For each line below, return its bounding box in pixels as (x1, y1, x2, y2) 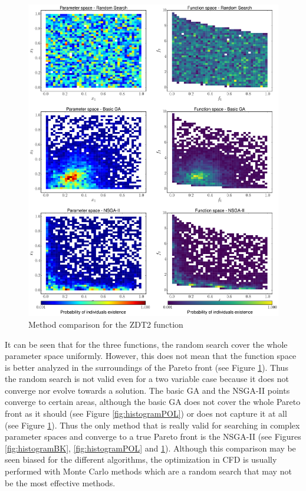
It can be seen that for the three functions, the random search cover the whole (5, 338, 288, 350)
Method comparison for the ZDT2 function (28, 318, 183, 330)
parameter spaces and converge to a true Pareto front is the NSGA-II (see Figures (5, 430, 301, 443)
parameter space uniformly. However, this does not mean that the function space (5, 350, 297, 362)
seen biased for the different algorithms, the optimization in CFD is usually (5, 453, 277, 466)
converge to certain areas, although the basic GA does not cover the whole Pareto (5, 396, 301, 408)
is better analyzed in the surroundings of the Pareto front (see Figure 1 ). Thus (5, 361, 288, 373)
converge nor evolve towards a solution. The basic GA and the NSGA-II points (5, 384, 290, 396)
